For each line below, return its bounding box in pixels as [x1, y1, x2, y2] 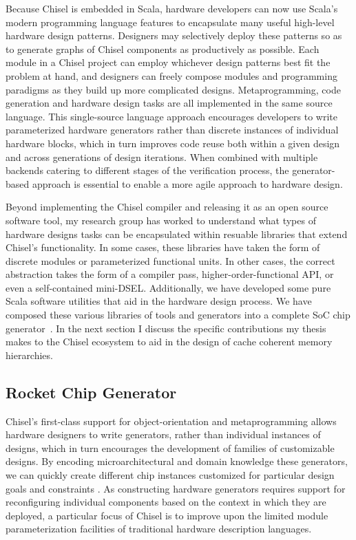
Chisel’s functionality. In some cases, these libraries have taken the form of [6, 240, 320, 255]
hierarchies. [6, 347, 53, 362]
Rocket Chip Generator [6, 381, 177, 402]
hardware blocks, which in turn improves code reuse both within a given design [6, 136, 340, 150]
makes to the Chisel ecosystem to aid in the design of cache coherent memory [6, 334, 333, 349]
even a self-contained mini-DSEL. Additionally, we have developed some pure [6, 280, 331, 294]
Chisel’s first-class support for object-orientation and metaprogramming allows [6, 413, 337, 428]
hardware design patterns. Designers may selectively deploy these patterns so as [6, 28, 342, 43]
